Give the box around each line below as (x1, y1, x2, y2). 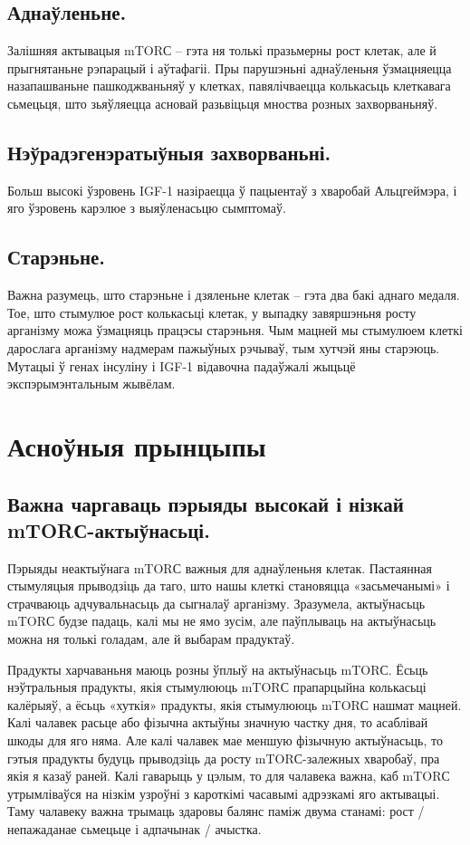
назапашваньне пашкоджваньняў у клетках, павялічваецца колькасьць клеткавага (7, 76, 451, 95)
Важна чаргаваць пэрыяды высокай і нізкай (7, 489, 404, 517)
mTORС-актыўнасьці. (7, 515, 210, 543)
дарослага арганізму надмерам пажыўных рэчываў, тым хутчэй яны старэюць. (7, 338, 440, 357)
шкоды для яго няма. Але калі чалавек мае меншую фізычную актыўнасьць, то (7, 731, 443, 750)
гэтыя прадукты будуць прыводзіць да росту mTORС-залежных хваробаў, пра (7, 748, 440, 767)
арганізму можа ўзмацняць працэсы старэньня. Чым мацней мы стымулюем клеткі (7, 321, 463, 340)
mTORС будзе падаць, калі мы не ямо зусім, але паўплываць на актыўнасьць (7, 611, 436, 630)
